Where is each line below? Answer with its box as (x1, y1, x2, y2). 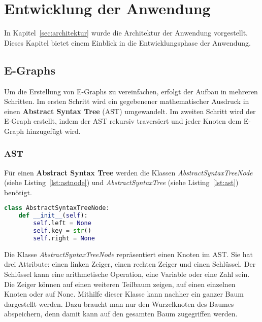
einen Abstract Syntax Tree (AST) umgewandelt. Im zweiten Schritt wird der (4, 105, 256, 116)
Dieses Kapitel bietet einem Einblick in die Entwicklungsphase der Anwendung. (4, 37, 251, 48)
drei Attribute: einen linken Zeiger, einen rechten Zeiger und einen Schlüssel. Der (4, 259, 256, 269)
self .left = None (33, 220, 91, 227)
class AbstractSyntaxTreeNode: (4, 204, 110, 212)
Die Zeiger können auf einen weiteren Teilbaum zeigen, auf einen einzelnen (4, 278, 236, 289)
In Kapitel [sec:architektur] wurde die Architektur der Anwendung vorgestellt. (4, 27, 248, 38)
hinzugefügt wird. (26, 125, 81, 136)
